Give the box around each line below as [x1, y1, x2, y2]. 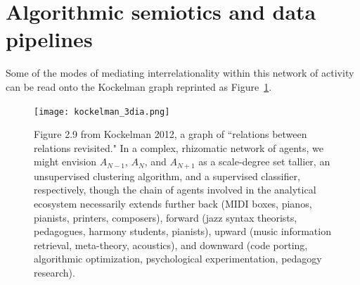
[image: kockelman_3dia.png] [34, 106, 170, 117]
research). [34, 265, 75, 279]
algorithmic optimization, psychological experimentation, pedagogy [34, 251, 322, 266]
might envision [34, 154, 97, 169]
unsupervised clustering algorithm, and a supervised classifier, [34, 168, 300, 183]
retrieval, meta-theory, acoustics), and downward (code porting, [34, 237, 308, 252]
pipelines [6, 25, 93, 53]
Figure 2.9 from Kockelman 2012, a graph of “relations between [34, 127, 307, 141]
